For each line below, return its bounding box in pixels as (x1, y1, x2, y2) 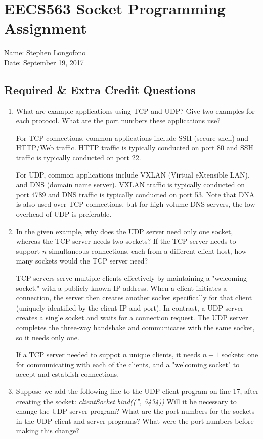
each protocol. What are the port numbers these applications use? (16, 115, 221, 126)
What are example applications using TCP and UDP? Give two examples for (16, 105, 255, 116)
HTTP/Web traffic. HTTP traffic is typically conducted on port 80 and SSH (16, 142, 254, 153)
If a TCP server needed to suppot (16, 349, 120, 360)
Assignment (4, 18, 87, 38)
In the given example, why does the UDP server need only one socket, (16, 226, 233, 236)
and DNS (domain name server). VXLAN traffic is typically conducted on (16, 179, 245, 190)
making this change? (16, 425, 79, 436)
